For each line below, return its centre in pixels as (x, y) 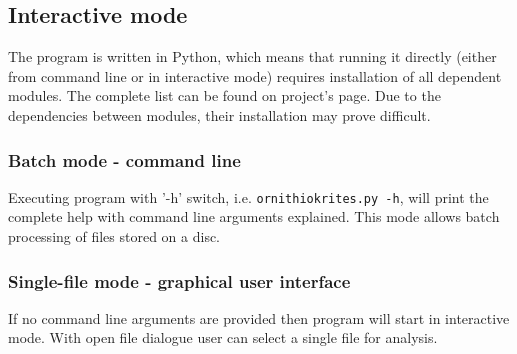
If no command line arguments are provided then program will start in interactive (259, 317)
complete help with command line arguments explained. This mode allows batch (254, 216)
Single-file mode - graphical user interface (179, 280)
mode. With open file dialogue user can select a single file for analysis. (223, 337)
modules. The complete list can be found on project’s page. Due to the (224, 95)
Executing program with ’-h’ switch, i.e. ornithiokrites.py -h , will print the (248, 196)
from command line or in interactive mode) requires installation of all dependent (255, 75)
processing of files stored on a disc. (114, 236)
